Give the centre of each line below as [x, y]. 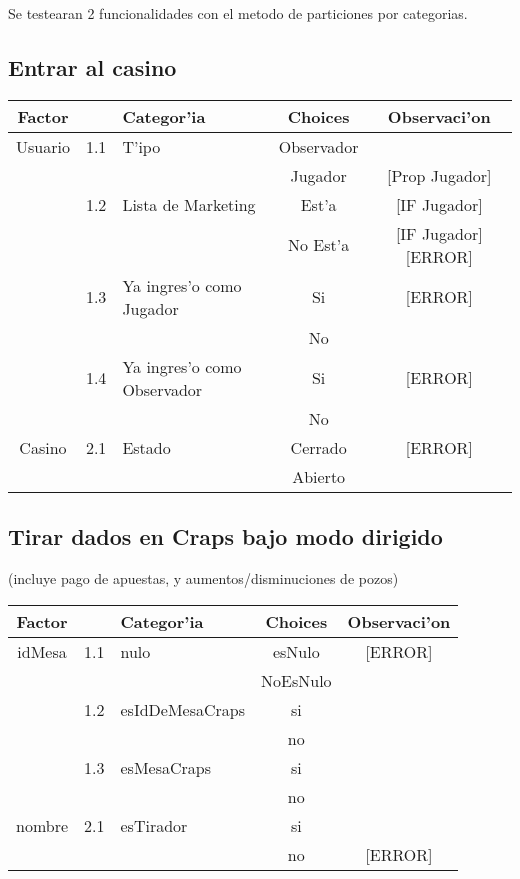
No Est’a [319, 245]
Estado [146, 447]
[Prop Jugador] [439, 175]
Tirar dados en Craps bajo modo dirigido [225, 536]
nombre [42, 825]
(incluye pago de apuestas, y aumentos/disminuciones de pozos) [203, 578]
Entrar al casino [92, 66]
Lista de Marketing [189, 204]
